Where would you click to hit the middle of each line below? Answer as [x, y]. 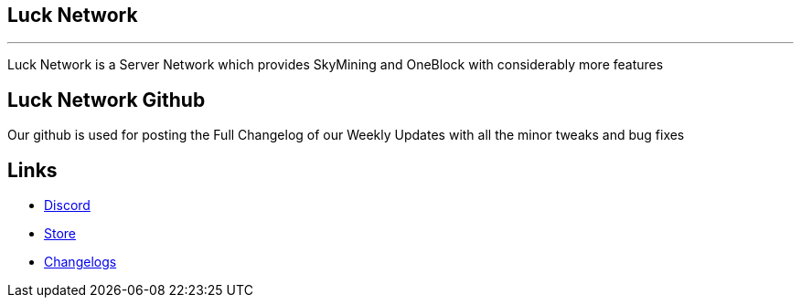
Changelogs [80, 262]
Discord [67, 205]
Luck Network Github [107, 100]
